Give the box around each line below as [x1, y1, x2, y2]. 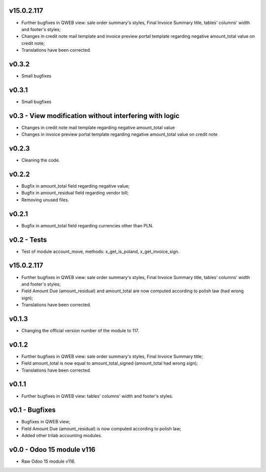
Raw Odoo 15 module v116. [21, 458, 76, 465]
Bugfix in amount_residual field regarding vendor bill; [21, 190, 129, 196]
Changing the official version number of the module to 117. [21, 327, 139, 333]
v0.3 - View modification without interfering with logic [9, 111, 180, 120]
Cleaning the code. [21, 157, 60, 163]
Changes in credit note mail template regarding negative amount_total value [21, 125, 175, 130]
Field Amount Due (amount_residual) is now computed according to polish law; [21, 426, 182, 432]
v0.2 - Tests [9, 235, 47, 244]
